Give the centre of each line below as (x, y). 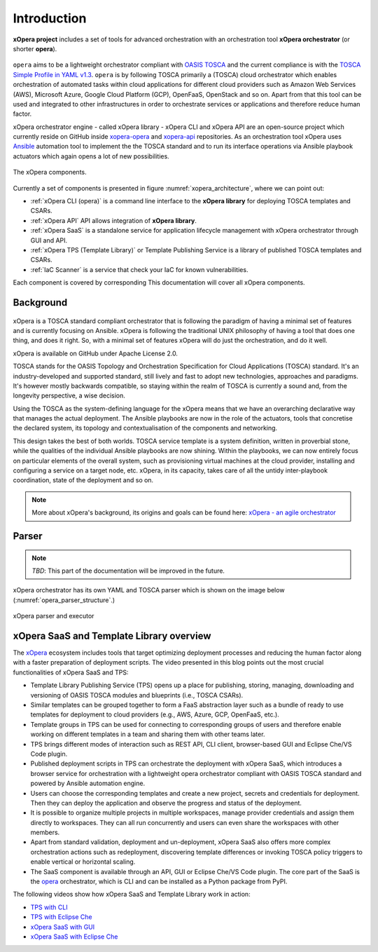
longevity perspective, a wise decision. (69, 395)
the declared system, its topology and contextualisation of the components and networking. (145, 428)
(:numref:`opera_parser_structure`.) (64, 600)
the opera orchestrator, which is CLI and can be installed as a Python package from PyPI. (159, 882)
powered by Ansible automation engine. (88, 783)
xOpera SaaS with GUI (63, 927)
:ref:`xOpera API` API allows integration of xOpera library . (114, 220)
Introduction (50, 18)
